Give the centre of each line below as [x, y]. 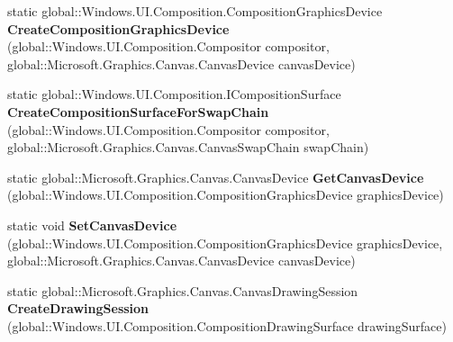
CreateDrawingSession [78, 308]
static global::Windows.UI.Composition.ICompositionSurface [174, 94]
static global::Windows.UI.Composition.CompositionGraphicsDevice [195, 11]
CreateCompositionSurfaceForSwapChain [138, 111]
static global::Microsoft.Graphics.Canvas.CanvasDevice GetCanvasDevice [216, 177]
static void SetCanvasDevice [92, 225]
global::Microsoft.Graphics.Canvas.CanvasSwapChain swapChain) [188, 147]
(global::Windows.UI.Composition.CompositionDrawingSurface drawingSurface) [227, 325]
